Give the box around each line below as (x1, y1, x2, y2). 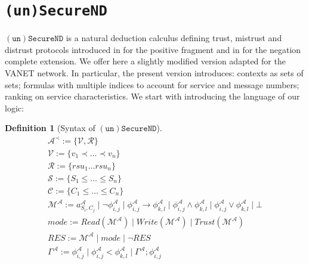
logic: (5, 101, 24, 114)
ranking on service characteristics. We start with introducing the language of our (5, 90, 300, 103)
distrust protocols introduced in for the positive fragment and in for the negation (5, 43, 301, 55)
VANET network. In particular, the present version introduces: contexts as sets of (5, 67, 304, 79)
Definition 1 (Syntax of (5, 122, 95, 134)
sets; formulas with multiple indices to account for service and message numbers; (5, 78, 299, 91)
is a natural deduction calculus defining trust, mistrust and (66, 32, 282, 44)
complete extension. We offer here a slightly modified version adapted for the (5, 55, 286, 67)
